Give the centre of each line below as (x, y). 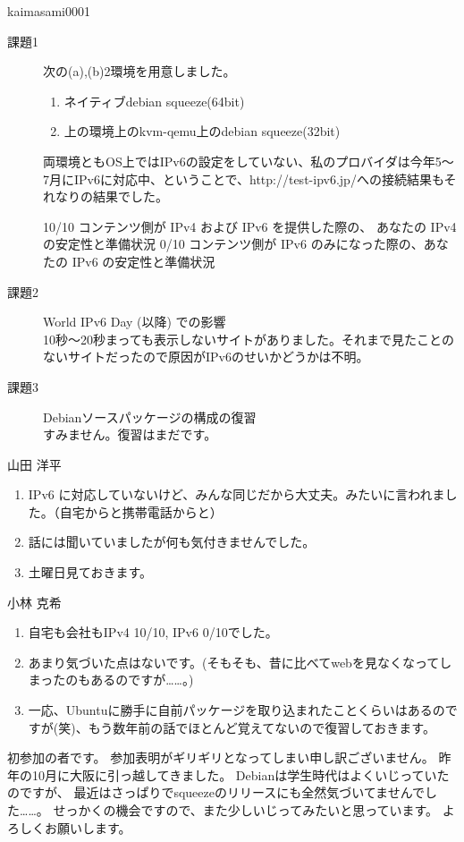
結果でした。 (130, 196)
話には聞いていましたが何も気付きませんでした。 (172, 542)
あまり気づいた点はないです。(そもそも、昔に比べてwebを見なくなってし (240, 662)
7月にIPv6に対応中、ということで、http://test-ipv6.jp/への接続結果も (244, 179)
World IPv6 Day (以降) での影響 (135, 322)
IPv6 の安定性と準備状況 (143, 261)
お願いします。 (88, 827)
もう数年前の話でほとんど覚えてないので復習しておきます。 (262, 727)
